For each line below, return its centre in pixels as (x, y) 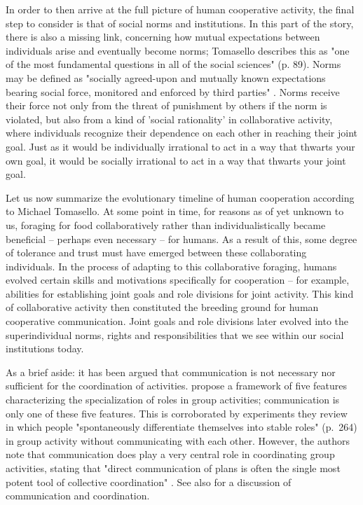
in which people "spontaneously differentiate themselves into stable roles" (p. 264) (181, 427)
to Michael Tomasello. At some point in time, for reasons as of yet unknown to (175, 211)
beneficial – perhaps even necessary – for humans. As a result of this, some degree (181, 238)
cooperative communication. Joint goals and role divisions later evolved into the (177, 321)
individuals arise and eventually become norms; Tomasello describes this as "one (178, 50)
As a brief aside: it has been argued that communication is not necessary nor (171, 372)
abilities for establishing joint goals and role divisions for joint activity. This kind (180, 293)
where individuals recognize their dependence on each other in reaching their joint (181, 133)
